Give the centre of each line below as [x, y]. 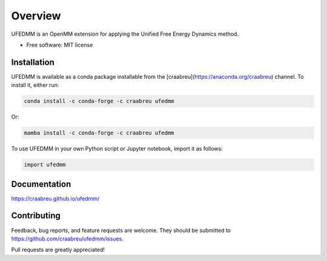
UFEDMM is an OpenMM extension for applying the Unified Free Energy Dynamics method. [125, 34]
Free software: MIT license [60, 45]
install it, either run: [35, 85]
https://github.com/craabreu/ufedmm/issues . [67, 239]
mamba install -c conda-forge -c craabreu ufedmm [99, 133]
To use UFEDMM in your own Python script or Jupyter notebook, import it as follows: [117, 149]
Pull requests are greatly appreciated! [58, 250]
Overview [36, 16]
